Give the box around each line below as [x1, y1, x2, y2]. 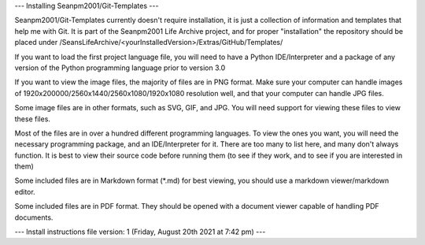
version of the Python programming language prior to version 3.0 [14, 63, 226, 72]
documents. [14, 213, 54, 222]
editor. [14, 187, 35, 196]
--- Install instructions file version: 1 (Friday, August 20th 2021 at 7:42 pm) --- [14, 227, 266, 236]
